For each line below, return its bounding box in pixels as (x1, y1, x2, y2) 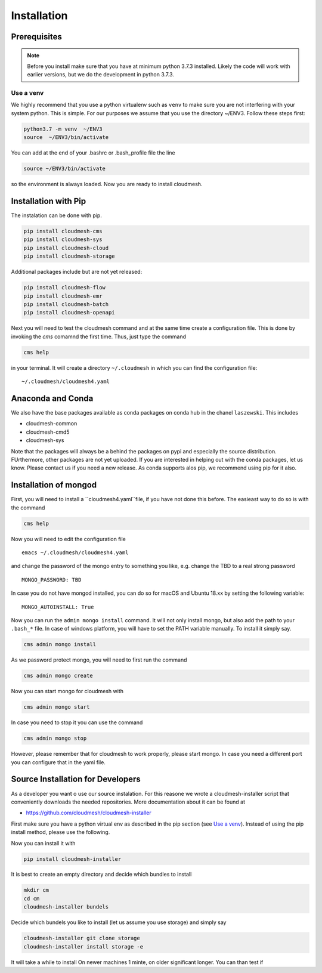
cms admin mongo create (23, 672, 94, 679)
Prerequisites (11, 32, 62, 42)
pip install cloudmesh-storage (23, 253, 116, 260)
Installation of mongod (11, 480, 97, 490)
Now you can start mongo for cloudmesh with (11, 688, 123, 695)
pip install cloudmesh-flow (23, 284, 106, 291)
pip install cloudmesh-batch (23, 301, 109, 308)
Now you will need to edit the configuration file (11, 535, 126, 542)
